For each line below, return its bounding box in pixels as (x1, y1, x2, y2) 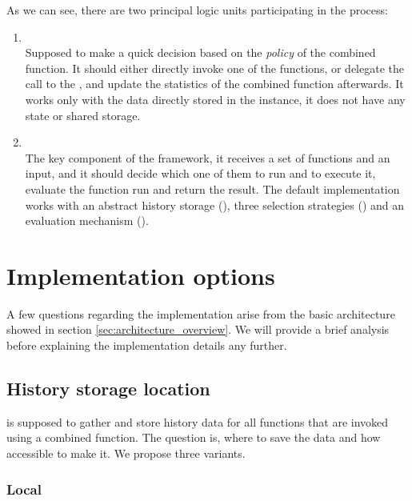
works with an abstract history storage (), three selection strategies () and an (25, 196, 405, 213)
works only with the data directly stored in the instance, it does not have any (25, 90, 406, 107)
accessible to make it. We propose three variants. (6, 445, 246, 462)
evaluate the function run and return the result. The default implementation (25, 180, 400, 197)
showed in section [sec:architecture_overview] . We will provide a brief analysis (6, 321, 390, 338)
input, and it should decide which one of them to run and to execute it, (25, 165, 376, 182)
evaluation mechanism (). (25, 212, 149, 229)
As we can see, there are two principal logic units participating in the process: (6, 2, 388, 18)
